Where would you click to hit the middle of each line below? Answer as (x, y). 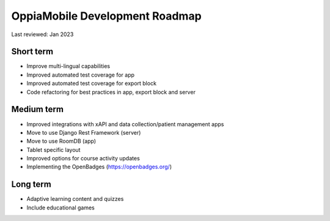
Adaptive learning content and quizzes (75, 199)
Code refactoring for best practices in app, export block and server (111, 92)
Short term (32, 52)
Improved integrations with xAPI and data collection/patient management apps (125, 124)
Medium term (38, 109)
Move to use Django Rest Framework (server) (84, 132)
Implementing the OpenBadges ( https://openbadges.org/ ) (99, 167)
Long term (31, 185)
